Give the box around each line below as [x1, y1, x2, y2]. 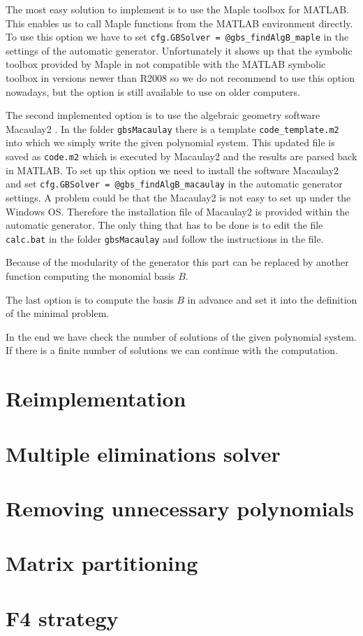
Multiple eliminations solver [6, 439, 281, 467]
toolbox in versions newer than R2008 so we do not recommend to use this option [6, 71, 355, 85]
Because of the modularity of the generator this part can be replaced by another [6, 255, 349, 269]
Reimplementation [6, 384, 186, 413]
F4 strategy [6, 603, 119, 632]
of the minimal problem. [6, 306, 110, 320]
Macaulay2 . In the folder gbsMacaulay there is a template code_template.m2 [6, 121, 339, 136]
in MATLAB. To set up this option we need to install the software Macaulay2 [6, 162, 339, 177]
